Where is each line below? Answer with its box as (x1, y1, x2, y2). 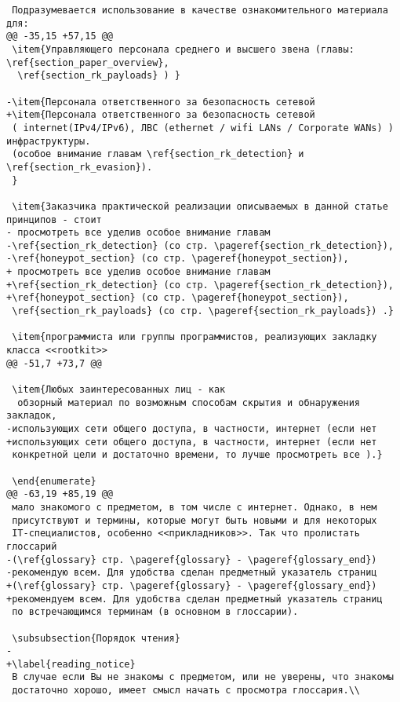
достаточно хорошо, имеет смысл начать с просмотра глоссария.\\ (12, 685, 361, 697)
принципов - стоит (6, 214, 102, 225)
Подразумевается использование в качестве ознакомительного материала (12, 5, 388, 16)
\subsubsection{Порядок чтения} (12, 632, 180, 644)
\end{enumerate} (12, 475, 96, 487)
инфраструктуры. (6, 135, 91, 147)
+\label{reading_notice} (6, 658, 136, 670)
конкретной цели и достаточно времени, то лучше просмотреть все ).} (12, 449, 383, 461)
